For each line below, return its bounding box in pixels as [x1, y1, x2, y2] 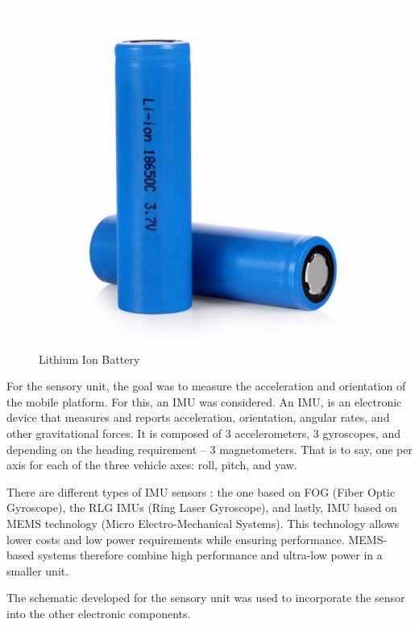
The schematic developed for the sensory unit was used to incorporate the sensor [6, 589, 405, 606]
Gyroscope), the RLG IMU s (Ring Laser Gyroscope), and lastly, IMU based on [6, 499, 397, 516]
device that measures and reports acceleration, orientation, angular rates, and [6, 409, 390, 426]
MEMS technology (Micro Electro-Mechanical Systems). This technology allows [6, 514, 400, 531]
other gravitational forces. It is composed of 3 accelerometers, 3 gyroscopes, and [6, 424, 401, 441]
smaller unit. [6, 562, 69, 579]
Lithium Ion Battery [39, 350, 140, 367]
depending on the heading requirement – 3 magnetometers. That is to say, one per [6, 440, 413, 457]
